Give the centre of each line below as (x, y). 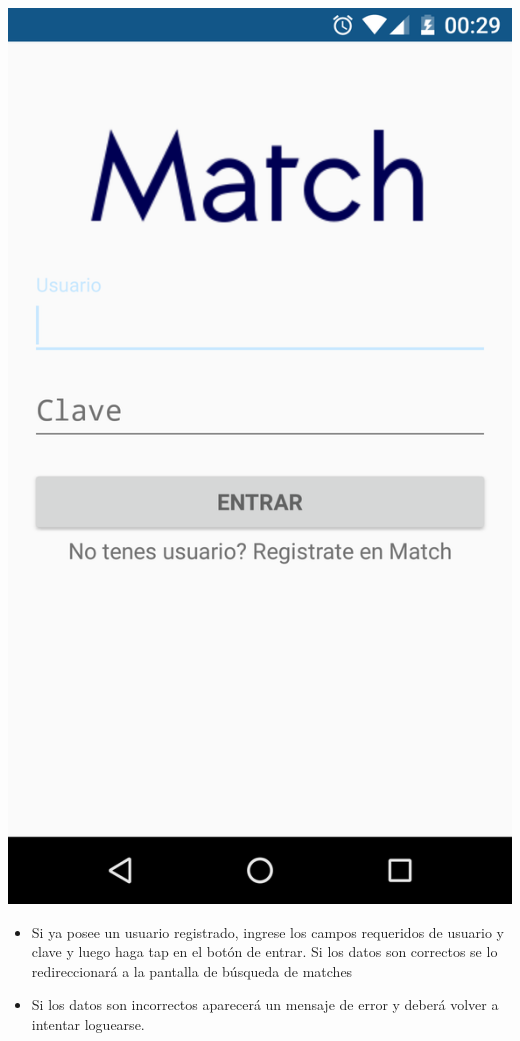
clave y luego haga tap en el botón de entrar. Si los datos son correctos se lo (264, 951)
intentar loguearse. (88, 1023)
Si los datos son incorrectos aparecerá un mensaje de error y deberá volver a (265, 1004)
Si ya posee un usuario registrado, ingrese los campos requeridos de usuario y (268, 931)
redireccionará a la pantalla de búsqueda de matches (192, 970)
